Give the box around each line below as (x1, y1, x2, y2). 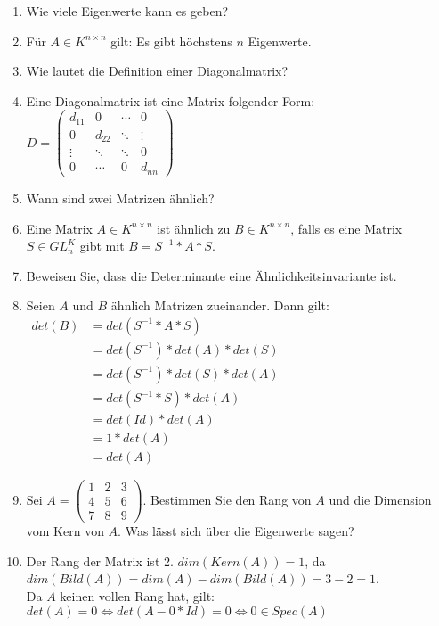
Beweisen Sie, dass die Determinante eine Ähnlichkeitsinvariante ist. (26, 266, 397, 284)
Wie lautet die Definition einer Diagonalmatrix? (26, 62, 289, 80)
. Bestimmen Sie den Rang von (142, 490, 312, 508)
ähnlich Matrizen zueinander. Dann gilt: (110, 296, 329, 315)
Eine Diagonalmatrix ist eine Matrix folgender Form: (26, 91, 315, 110)
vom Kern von (26, 522, 104, 540)
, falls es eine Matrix (290, 218, 402, 237)
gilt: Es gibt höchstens (110, 31, 232, 50)
